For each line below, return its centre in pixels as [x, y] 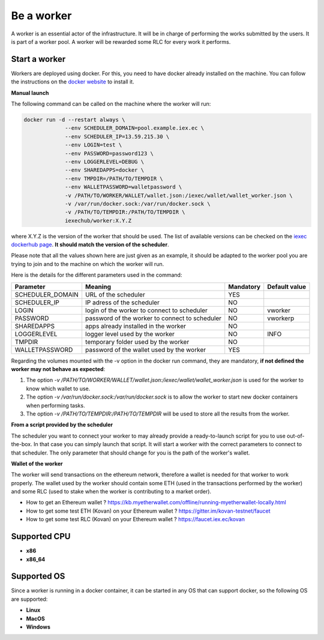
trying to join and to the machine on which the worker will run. [88, 264]
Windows [38, 627]
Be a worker [41, 16]
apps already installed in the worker [135, 326]
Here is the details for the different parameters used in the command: [97, 275]
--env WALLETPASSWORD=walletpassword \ [124, 187]
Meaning [98, 286]
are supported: [29, 599]
